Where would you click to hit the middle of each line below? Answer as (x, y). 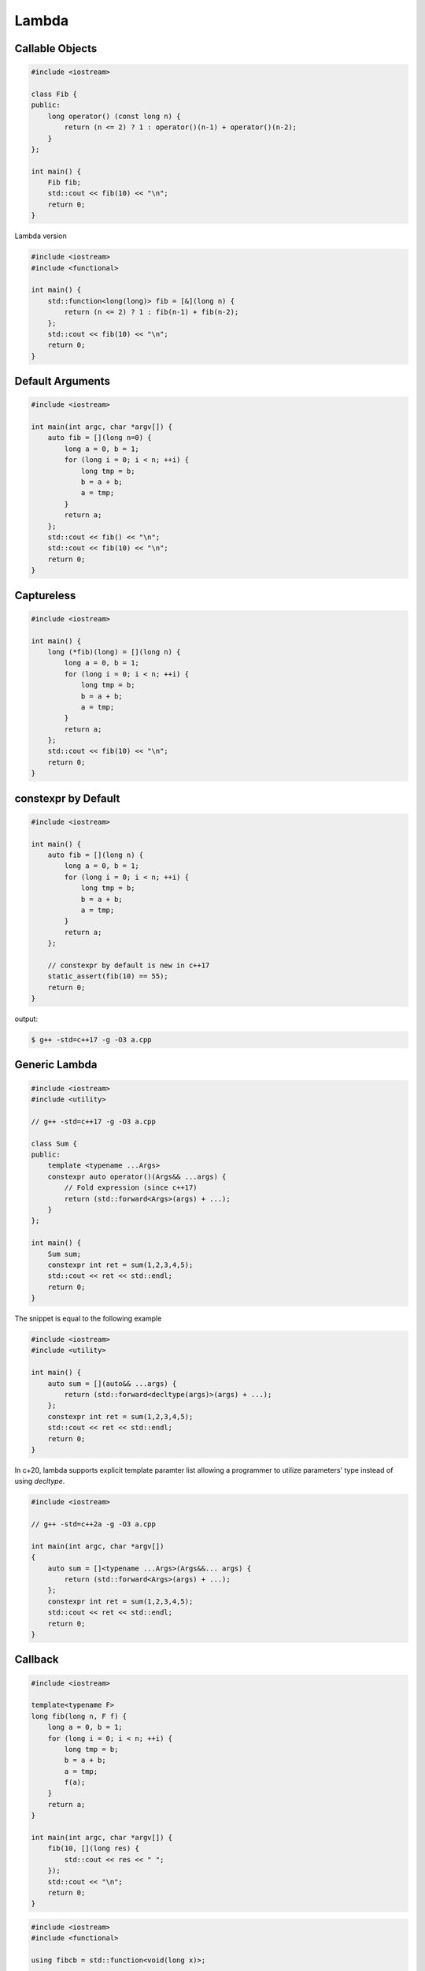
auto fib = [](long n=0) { (100, 438)
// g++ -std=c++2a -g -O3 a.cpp (94, 1524)
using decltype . (40, 1481)
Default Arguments (62, 381)
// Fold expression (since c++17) (131, 1188)
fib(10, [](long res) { (93, 1848)
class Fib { (54, 94)
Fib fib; (65, 183)
